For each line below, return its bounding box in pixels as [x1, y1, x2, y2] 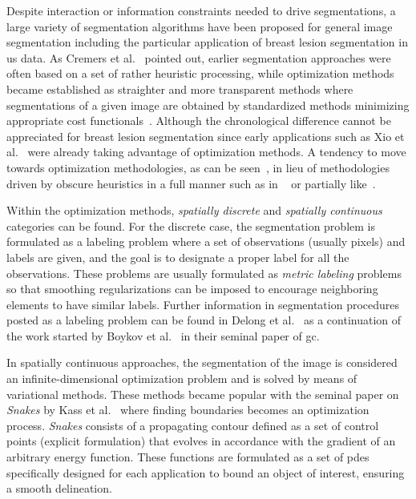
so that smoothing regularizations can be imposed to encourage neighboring [6, 280, 378, 297]
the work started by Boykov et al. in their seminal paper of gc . [6, 327, 320, 344]
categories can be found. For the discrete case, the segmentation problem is [6, 217, 375, 234]
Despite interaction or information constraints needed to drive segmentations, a [6, 2, 396, 18]
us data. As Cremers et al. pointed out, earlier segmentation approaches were [6, 49, 391, 66]
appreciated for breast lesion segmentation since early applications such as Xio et [6, 127, 405, 144]
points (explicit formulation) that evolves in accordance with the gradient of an [6, 433, 396, 449]
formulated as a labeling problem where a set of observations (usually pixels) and [6, 233, 406, 250]
